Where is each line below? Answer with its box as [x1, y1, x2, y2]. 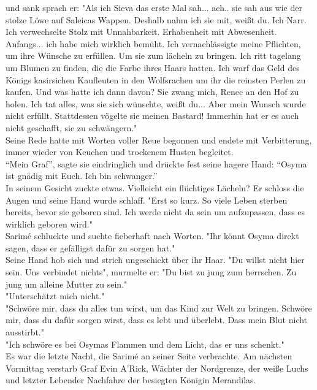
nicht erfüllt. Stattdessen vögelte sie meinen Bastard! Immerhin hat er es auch [6, 109, 299, 122]
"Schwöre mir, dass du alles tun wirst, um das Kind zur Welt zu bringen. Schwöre [6, 301, 312, 314]
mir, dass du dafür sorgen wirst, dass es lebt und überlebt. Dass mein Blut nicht [6, 313, 308, 326]
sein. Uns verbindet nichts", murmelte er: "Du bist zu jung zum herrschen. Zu [6, 266, 297, 278]
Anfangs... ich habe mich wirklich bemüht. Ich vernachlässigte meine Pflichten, [6, 37, 301, 50]
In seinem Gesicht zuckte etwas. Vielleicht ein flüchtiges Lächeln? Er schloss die [6, 181, 304, 194]
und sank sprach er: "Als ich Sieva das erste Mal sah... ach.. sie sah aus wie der [6, 1, 302, 13]
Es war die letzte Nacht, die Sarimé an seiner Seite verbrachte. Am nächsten [6, 350, 292, 362]
